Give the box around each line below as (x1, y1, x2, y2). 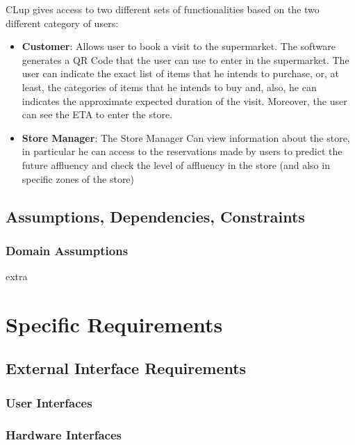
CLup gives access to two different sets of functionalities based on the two (6, 2, 320, 16)
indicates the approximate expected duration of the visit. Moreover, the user (22, 93, 347, 108)
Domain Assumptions (6, 241, 129, 259)
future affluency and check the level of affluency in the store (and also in (22, 157, 330, 172)
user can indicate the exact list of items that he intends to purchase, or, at (22, 66, 340, 81)
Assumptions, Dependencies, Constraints (6, 205, 305, 227)
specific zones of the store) (22, 171, 135, 186)
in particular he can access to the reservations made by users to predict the (22, 144, 342, 159)
